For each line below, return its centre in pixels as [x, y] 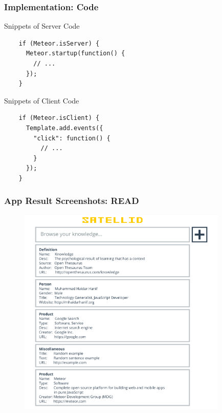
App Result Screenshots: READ [72, 201]
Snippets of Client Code [42, 100]
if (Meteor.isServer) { [59, 43]
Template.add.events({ [64, 128]
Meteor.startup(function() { [75, 54]
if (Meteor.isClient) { [59, 118]
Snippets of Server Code [42, 26]
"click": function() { [72, 138]
